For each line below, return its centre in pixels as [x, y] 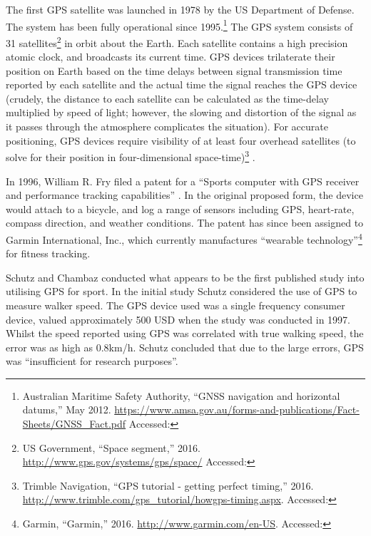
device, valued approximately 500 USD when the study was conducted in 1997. [178, 319]
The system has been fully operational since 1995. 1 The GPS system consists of [179, 25]
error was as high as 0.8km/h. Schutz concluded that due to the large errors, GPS [185, 347]
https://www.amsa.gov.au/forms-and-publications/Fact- [237, 409]
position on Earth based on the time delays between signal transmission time [174, 70]
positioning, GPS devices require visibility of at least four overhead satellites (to [181, 140]
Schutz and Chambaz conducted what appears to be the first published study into [185, 277]
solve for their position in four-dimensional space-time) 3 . [131, 156]
